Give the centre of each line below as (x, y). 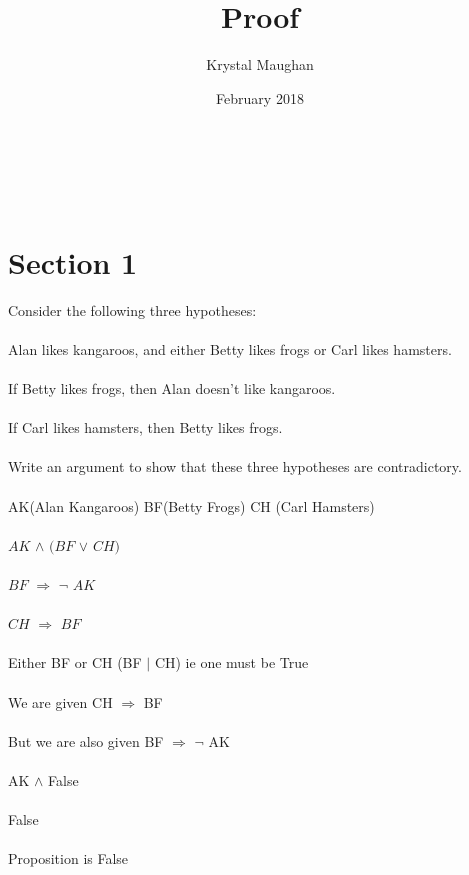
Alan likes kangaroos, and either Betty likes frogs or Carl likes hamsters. (230, 348)
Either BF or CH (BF (75, 662)
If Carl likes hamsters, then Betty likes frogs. (145, 427)
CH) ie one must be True (231, 662)
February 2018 (260, 97)
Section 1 (73, 261)
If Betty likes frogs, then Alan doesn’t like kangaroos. (172, 388)
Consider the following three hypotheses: (132, 309)
